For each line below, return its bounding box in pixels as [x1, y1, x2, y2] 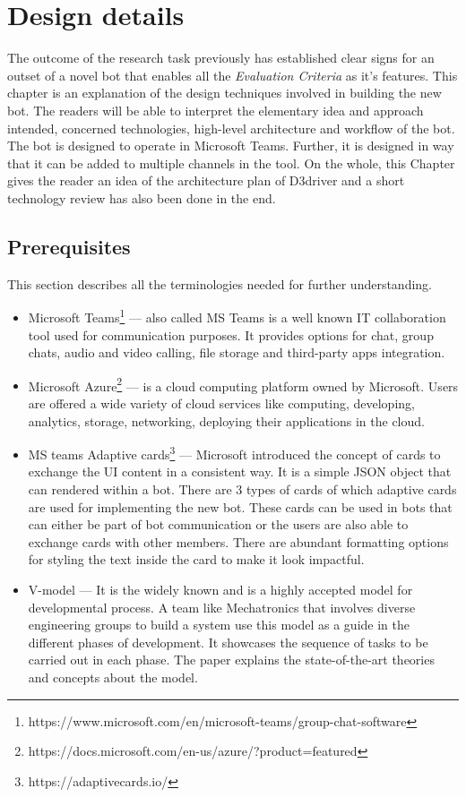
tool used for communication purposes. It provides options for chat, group [28, 325, 434, 344]
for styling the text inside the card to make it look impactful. [28, 550, 365, 569]
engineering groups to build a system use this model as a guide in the [28, 615, 410, 634]
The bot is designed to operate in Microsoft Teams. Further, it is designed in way [7, 136, 454, 155]
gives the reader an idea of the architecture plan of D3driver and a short [7, 171, 405, 190]
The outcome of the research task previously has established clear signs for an [7, 48, 435, 67]
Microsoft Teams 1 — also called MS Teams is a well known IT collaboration [28, 305, 446, 326]
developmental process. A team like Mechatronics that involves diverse [28, 597, 416, 616]
